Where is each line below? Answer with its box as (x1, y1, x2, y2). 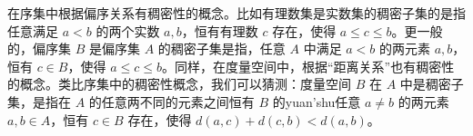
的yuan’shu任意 (272, 92, 361, 111)
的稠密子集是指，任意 (157, 39, 286, 58)
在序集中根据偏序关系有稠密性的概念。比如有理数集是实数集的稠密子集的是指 (7, 4, 466, 22)
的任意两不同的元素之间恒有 (88, 92, 255, 111)
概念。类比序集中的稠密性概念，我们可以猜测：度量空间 (19, 74, 351, 93)
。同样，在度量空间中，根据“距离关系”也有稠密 (161, 56, 442, 75)
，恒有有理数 (181, 21, 258, 40)
